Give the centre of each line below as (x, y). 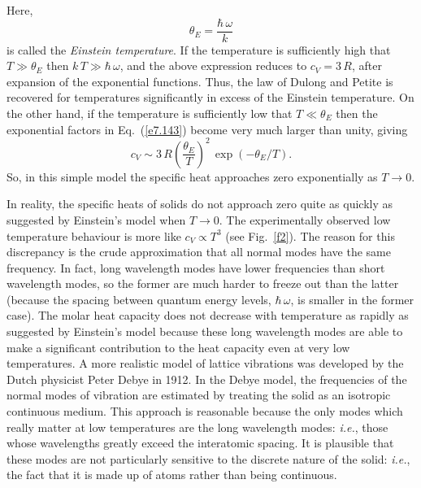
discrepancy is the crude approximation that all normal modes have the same (199, 252)
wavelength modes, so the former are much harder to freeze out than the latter (203, 283)
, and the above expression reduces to (213, 65)
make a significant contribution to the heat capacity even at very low (178, 347)
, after (367, 65)
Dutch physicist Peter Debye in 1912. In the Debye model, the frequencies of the (207, 379)
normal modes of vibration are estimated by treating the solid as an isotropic (199, 395)
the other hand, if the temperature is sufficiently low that (150, 113)
